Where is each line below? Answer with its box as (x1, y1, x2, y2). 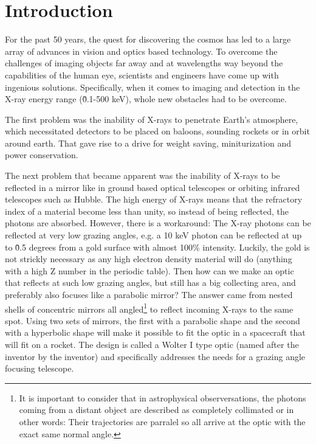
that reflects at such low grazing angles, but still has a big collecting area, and (5, 276, 296, 289)
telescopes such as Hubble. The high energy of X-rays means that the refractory (5, 193, 303, 206)
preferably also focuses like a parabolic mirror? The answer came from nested (5, 288, 293, 300)
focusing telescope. (5, 362, 74, 375)
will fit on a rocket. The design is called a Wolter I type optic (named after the (5, 338, 299, 351)
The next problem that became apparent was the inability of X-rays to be (5, 169, 280, 182)
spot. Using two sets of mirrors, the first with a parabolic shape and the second (5, 314, 300, 327)
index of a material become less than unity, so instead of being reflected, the (5, 204, 289, 217)
